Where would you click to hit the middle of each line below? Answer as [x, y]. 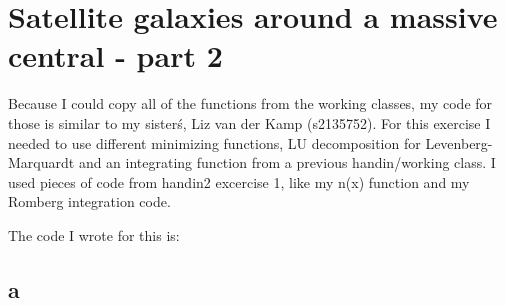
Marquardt [41, 162]
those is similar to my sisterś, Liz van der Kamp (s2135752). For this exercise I [249, 122]
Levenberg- [459, 142]
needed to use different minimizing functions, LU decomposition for [214, 142]
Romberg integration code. [89, 201]
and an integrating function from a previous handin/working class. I [287, 162]
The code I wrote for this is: [94, 234]
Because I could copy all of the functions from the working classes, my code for [250, 103]
